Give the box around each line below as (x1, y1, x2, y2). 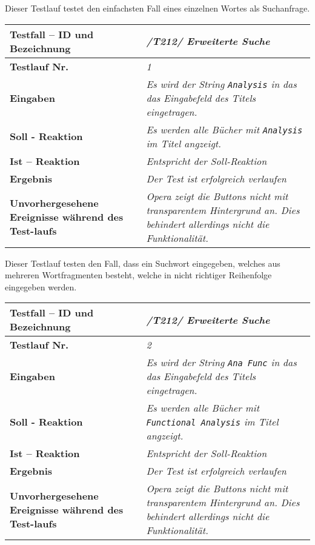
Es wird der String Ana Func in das (146, 355, 297, 370)
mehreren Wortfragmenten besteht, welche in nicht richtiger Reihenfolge (5, 269, 272, 281)
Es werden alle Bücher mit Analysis (146, 122, 303, 136)
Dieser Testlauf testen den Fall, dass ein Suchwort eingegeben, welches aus (5, 256, 280, 269)
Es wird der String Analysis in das (146, 76, 297, 91)
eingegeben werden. (5, 280, 77, 293)
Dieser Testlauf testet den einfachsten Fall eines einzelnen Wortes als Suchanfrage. (5, 2, 310, 14)
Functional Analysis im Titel (146, 415, 279, 429)
